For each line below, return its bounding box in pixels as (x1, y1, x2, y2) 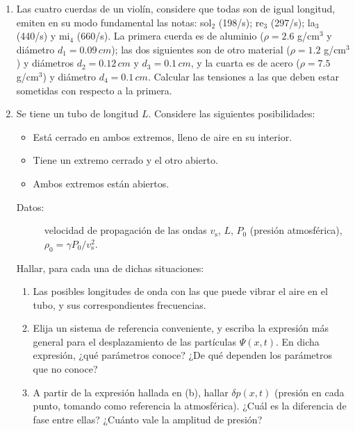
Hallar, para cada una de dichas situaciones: (16, 260, 204, 275)
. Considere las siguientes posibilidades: (148, 106, 315, 121)
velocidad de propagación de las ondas (44, 223, 207, 237)
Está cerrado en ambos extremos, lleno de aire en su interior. (33, 129, 292, 144)
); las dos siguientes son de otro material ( (111, 42, 290, 56)
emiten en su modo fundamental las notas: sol (16, 15, 212, 29)
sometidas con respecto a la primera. (16, 83, 172, 97)
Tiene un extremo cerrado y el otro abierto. (33, 153, 218, 167)
